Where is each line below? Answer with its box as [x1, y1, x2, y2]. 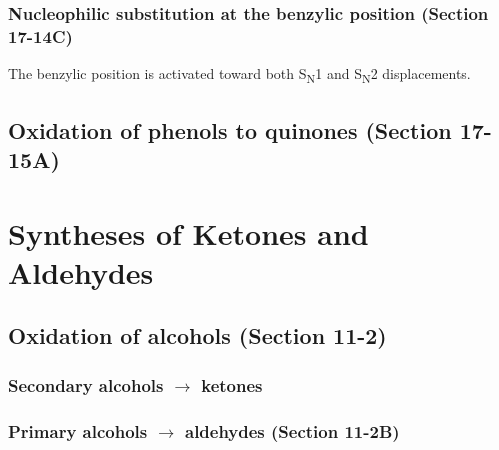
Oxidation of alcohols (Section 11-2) [8, 320, 387, 351]
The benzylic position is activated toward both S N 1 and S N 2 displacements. [8, 63, 471, 86]
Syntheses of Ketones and [8, 212, 369, 253]
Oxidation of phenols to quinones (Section [8, 114, 452, 145]
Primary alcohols [8, 418, 148, 443]
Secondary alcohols [8, 372, 164, 397]
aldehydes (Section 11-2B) [184, 418, 400, 443]
